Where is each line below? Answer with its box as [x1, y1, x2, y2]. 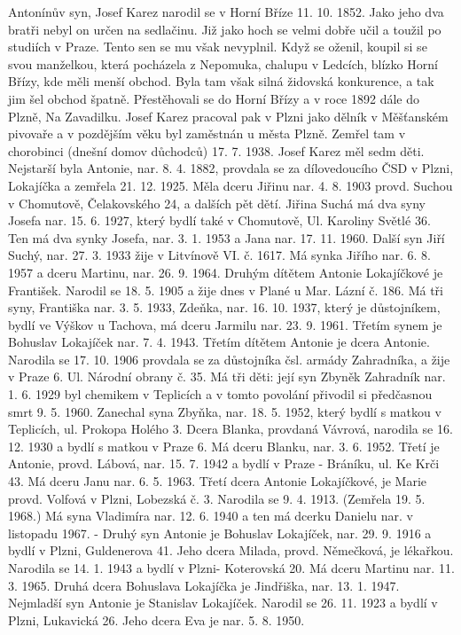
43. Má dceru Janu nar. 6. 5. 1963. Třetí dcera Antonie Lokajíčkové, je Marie [8, 472, 427, 490]
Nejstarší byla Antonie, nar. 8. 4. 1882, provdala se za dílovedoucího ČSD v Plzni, [8, 159, 454, 177]
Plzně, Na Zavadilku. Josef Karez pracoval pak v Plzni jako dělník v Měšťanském [8, 106, 449, 125]
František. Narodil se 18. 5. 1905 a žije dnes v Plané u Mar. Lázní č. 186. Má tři [8, 280, 443, 299]
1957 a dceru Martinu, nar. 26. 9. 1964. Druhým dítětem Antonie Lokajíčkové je [8, 263, 443, 281]
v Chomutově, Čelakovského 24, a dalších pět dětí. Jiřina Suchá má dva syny [8, 193, 426, 212]
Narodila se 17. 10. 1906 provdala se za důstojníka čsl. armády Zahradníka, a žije [8, 349, 450, 368]
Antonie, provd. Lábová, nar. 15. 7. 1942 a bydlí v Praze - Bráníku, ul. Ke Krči [8, 454, 440, 473]
